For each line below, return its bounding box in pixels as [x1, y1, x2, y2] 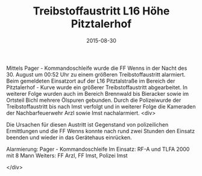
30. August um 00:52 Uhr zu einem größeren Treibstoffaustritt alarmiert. [6, 71, 186, 78]
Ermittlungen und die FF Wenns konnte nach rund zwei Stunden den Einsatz [6, 127, 195, 134]
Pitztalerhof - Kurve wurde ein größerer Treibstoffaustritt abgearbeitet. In [6, 83, 188, 91]
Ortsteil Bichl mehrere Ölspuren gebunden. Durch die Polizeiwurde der [6, 96, 181, 104]
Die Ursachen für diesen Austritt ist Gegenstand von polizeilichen [6, 121, 169, 128]
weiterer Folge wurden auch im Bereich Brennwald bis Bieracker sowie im [6, 90, 189, 97]
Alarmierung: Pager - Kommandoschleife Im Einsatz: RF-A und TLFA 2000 [6, 145, 190, 152]
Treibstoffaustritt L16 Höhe [33, 4, 170, 18]
